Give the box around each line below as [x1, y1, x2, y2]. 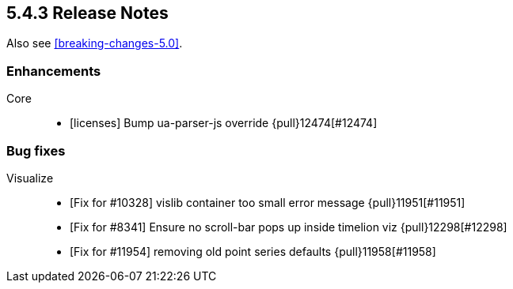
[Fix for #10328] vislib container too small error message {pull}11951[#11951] [70, 195, 465, 209]
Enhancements [6, 62, 101, 79]
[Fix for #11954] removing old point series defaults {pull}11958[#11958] [70, 244, 436, 258]
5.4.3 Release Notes [6, 3, 169, 23]
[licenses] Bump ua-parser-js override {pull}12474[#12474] [70, 116, 378, 130]
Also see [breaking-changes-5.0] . [6, 36, 183, 51]
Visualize [6, 171, 54, 185]
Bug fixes [6, 142, 66, 159]
